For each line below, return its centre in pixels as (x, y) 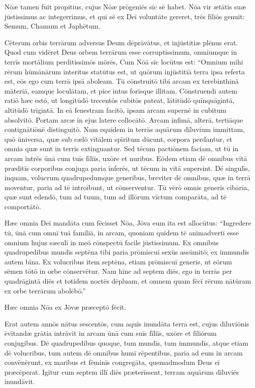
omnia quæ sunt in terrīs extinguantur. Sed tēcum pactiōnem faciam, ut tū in (122, 148)
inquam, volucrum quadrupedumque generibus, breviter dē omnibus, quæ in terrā (127, 178)
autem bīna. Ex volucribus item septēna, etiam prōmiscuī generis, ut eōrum (118, 261)
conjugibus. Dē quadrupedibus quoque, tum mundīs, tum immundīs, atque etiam (127, 343)
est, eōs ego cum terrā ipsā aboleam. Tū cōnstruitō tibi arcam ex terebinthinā (122, 81)
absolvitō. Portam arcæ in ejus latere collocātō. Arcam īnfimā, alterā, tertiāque (124, 119)
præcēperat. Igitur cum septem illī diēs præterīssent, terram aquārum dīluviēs (122, 372)
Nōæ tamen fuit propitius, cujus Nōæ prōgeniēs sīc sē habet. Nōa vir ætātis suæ (125, 6)
